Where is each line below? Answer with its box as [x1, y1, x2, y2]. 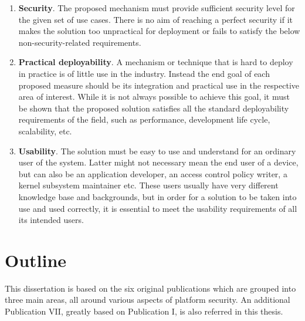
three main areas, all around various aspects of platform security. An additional [5, 293, 290, 306]
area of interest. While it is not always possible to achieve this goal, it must [18, 90, 290, 103]
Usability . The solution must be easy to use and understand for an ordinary [18, 144, 296, 157]
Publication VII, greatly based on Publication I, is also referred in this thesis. [5, 305, 283, 317]
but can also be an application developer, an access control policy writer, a [18, 167, 287, 180]
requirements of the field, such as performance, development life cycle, [18, 113, 270, 126]
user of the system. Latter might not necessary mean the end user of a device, [18, 156, 299, 168]
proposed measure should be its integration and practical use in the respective [18, 79, 300, 91]
